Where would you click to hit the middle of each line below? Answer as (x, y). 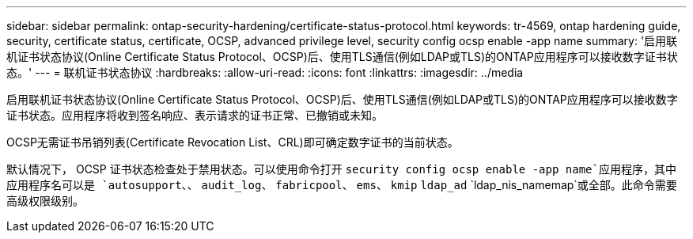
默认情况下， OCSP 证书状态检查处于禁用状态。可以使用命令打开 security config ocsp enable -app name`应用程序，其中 (341, 169)
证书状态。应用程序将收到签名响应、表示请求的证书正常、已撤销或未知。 (195, 115)
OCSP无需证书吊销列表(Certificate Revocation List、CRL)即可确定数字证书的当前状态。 (233, 142)
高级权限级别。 (45, 201)
